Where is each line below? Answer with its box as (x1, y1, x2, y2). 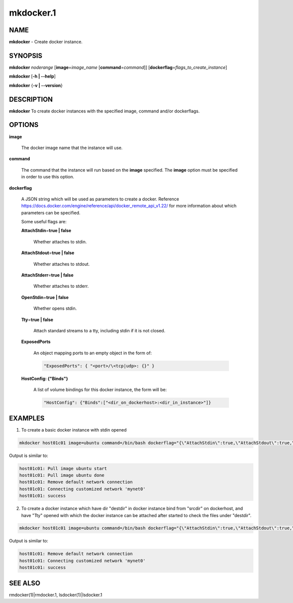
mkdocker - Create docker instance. (9, 39, 83, 45)
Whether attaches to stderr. (33, 283, 89, 289)
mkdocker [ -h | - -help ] (9, 73, 56, 79)
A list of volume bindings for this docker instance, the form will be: (33, 387, 167, 393)
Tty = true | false (21, 317, 54, 323)
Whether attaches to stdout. (33, 261, 90, 267)
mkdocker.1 (9, 7, 56, 18)
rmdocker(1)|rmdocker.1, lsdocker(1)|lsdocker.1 (9, 592, 103, 598)
